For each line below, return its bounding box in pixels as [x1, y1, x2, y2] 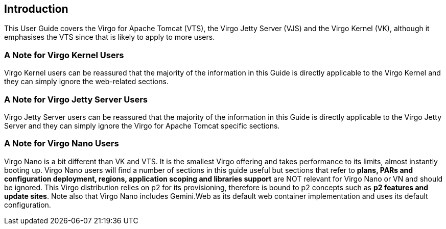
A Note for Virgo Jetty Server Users [4, 94, 148, 105]
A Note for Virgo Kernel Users [4, 49, 124, 60]
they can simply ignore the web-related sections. [4, 77, 169, 86]
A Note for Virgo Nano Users [4, 138, 119, 149]
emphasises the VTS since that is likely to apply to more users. [4, 33, 215, 42]
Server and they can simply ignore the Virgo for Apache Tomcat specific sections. [4, 121, 280, 130]
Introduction [4, 3, 68, 15]
